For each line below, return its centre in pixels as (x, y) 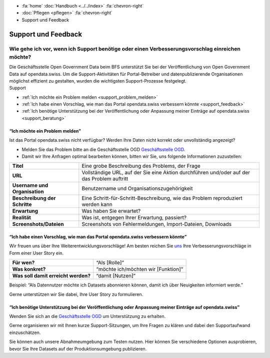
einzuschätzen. (25, 332)
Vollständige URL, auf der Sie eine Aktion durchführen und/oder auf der (166, 173)
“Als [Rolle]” (110, 263)
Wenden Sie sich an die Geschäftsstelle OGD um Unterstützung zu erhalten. (87, 316)
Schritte (22, 204)
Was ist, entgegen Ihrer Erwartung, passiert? (134, 218)
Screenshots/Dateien (38, 224)
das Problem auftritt (105, 179)
